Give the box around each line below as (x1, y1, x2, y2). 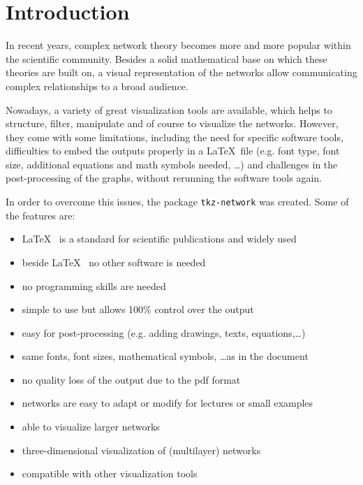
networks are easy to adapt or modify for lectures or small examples (22, 396, 313, 410)
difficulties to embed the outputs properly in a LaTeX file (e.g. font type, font (6, 143, 340, 158)
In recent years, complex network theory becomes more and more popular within (6, 38, 351, 52)
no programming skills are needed (22, 278, 166, 293)
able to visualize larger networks (22, 419, 160, 434)
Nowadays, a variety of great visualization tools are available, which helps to (6, 102, 332, 117)
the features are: (6, 208, 75, 222)
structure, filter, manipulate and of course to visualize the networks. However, (6, 116, 339, 131)
